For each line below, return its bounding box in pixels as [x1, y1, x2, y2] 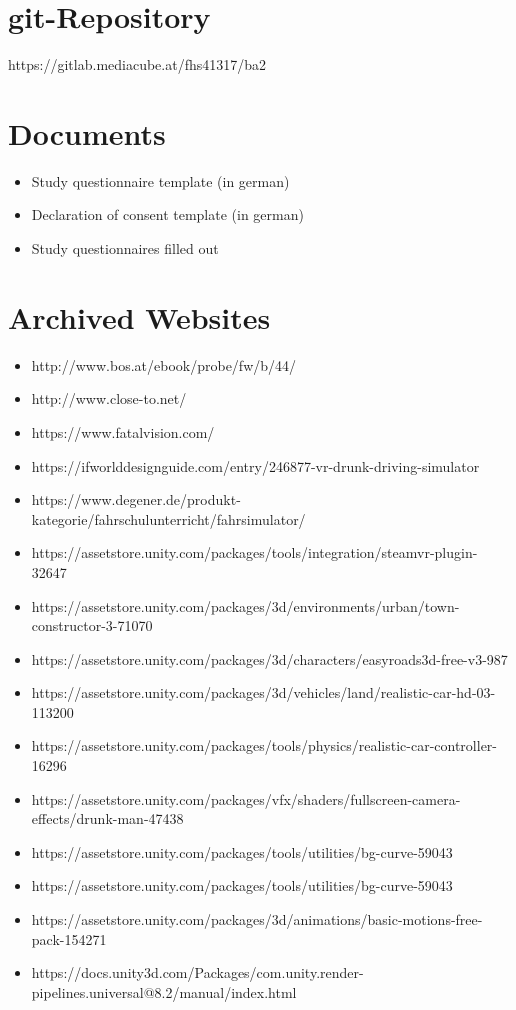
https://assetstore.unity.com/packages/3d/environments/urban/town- [31, 595, 460, 616]
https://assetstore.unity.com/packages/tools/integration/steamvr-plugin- [31, 542, 478, 563]
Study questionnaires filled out [31, 238, 219, 259]
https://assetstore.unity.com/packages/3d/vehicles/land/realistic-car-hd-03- [31, 682, 496, 703]
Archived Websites [8, 296, 271, 337]
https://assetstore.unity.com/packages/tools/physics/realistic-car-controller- [31, 735, 498, 756]
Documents [8, 112, 166, 153]
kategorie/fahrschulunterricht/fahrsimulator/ [31, 508, 306, 529]
